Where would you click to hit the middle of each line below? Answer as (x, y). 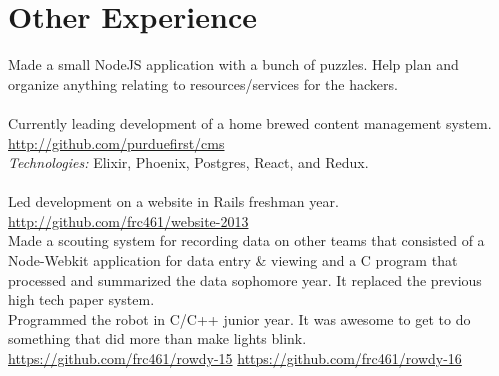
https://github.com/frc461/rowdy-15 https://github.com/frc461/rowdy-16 (235, 358)
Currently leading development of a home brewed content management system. (250, 122)
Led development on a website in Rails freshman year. (173, 201)
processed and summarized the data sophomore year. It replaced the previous (245, 279)
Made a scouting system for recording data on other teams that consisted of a (246, 240)
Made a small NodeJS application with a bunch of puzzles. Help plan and (233, 64)
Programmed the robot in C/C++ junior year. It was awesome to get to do (239, 318)
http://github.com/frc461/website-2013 (128, 220)
